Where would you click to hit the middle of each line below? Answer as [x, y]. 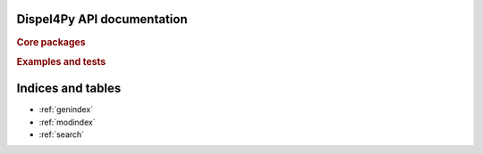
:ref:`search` [62, 134]
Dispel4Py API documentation [102, 19]
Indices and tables [69, 89]
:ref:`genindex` [66, 109]
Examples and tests [61, 61]
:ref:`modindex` [67, 122]
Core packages [51, 42]
